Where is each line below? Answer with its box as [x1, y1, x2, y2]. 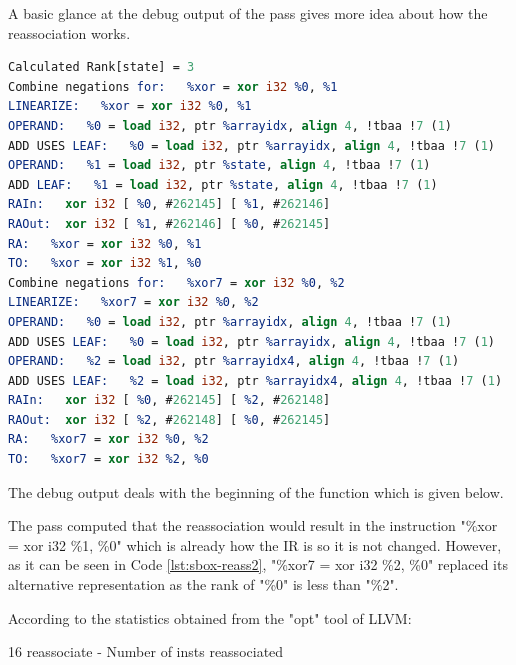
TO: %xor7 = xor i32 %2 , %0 [8, 452, 209, 467]
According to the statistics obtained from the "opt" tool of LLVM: [8, 607, 412, 628]
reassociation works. [8, 22, 131, 43]
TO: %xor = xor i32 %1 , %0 [8, 256, 202, 271]
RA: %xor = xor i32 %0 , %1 [8, 236, 202, 251]
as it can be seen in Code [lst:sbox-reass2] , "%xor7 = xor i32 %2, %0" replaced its [8, 554, 508, 575]
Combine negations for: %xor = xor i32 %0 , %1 [8, 79, 338, 94]
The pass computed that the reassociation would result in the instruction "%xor [8, 515, 498, 536]
